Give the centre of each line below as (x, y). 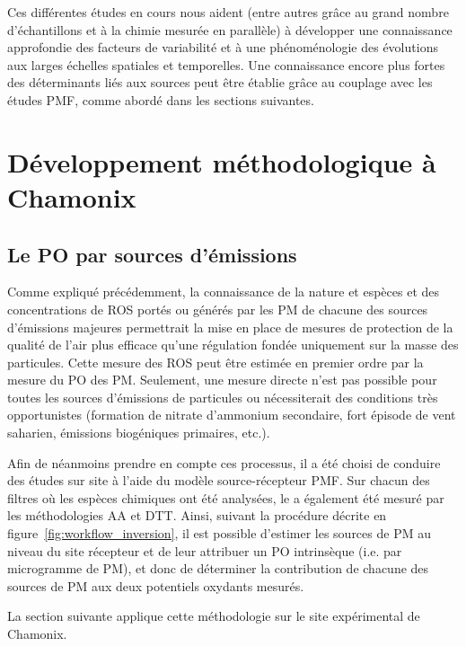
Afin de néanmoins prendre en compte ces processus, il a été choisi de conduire (224, 462)
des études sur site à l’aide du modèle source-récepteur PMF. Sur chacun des (219, 480)
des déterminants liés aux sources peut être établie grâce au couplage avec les (220, 82)
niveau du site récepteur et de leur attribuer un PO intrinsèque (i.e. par (205, 550)
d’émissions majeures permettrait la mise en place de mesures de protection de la (230, 327)
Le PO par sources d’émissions (152, 254)
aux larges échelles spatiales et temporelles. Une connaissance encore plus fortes (226, 64)
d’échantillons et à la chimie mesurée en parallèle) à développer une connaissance (230, 29)
